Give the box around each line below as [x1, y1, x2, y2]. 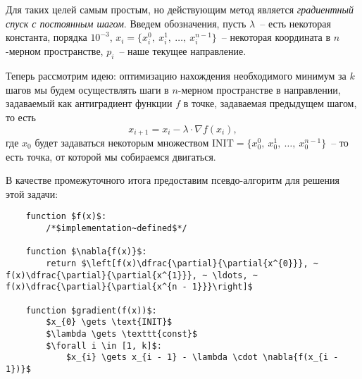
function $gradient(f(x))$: [25, 305, 157, 316]
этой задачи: [6, 186, 58, 201]
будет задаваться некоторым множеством [35, 135, 209, 149]
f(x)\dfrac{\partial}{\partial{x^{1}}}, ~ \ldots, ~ [6, 270, 258, 280]
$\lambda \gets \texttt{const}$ [46, 328, 198, 339]
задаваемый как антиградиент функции [6, 96, 173, 111]
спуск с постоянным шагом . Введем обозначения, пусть [6, 15, 246, 30]
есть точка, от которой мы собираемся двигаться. [6, 149, 216, 163]
